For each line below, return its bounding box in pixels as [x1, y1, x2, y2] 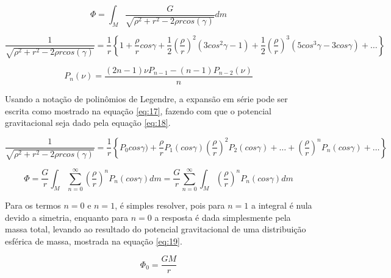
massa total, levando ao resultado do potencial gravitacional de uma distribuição [5, 223, 306, 235]
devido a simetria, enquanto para [5, 210, 129, 223]
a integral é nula [251, 198, 312, 211]
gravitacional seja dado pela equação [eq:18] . [5, 116, 171, 129]
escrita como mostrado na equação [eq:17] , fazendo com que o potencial [5, 104, 271, 117]
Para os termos [5, 198, 61, 211]
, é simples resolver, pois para [115, 198, 225, 211]
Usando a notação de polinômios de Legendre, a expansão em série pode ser [5, 92, 288, 105]
